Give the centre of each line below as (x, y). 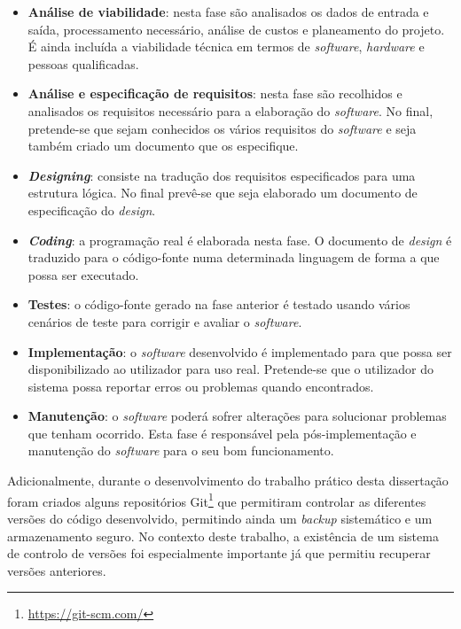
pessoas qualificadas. (83, 63)
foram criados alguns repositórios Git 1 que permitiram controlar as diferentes (217, 500)
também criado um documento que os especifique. (163, 146)
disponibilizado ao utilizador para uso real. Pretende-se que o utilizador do (231, 369)
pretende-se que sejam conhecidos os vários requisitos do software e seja (222, 128)
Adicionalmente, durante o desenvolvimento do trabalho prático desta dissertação (228, 481)
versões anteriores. (57, 570)
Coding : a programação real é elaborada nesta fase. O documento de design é (240, 240)
